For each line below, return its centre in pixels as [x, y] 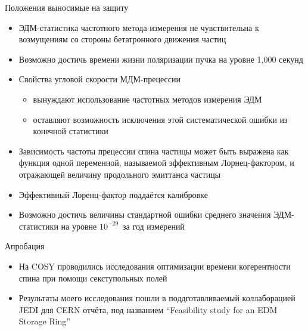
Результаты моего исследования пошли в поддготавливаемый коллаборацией [157, 298]
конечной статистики [71, 131]
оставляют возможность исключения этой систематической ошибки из [160, 119]
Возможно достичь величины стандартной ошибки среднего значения [145, 214]
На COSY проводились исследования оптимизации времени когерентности [155, 266]
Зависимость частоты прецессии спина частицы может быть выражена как [154, 151]
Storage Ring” [44, 321]
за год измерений [154, 226]
